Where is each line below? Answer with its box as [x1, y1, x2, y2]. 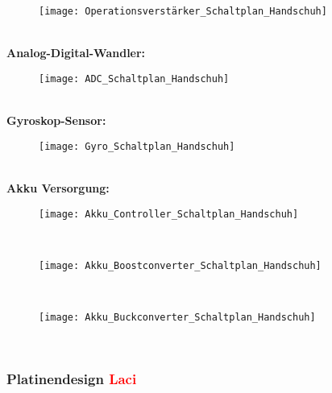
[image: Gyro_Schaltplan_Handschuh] [39, 140, 235, 152]
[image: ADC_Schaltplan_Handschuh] [39, 72, 230, 85]
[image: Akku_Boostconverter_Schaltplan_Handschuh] [39, 259, 322, 271]
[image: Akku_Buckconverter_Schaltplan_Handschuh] [39, 312, 316, 324]
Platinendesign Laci [6, 369, 137, 389]
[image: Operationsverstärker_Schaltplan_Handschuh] [39, 6, 327, 17]
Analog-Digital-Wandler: [6, 44, 146, 61]
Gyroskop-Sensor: [6, 112, 106, 129]
